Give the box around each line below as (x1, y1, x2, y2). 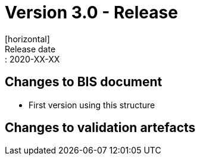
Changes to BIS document (5, 74, 162, 90)
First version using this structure (29, 99, 155, 110)
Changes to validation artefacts (5, 120, 196, 136)
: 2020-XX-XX (5, 54, 60, 64)
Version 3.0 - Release (5, 2, 178, 23)
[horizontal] (5, 33, 50, 44)
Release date (5, 43, 56, 54)
